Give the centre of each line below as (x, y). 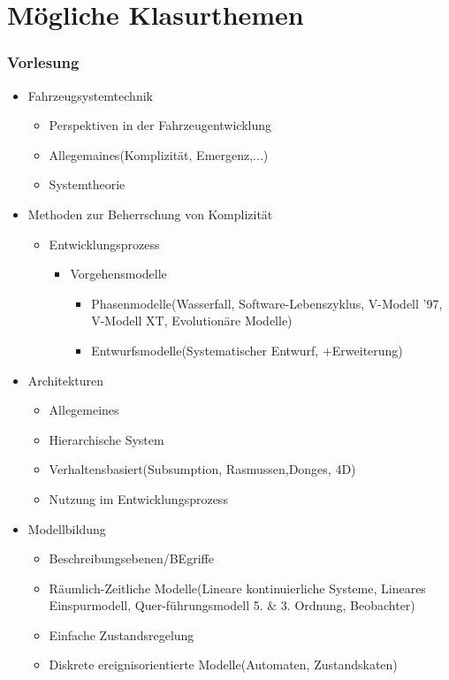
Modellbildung (67, 528)
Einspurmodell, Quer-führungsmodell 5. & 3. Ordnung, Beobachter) (232, 605)
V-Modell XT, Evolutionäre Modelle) (192, 321)
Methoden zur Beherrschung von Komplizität (150, 214)
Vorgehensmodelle (118, 274)
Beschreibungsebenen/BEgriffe (131, 558)
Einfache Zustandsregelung (122, 634)
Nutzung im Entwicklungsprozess (138, 498)
